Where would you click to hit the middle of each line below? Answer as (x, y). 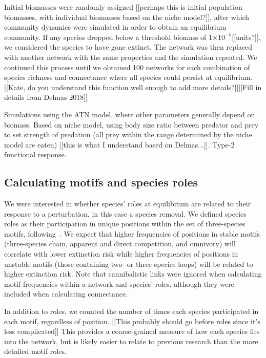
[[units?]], (246, 37)
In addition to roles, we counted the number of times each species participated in (131, 311)
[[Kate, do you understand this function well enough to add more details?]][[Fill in (133, 87)
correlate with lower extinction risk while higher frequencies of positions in (121, 254)
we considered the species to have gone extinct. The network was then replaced (128, 47)
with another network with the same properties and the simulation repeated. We (131, 57)
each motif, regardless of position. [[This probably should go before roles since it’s (132, 321)
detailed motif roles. (35, 351)
